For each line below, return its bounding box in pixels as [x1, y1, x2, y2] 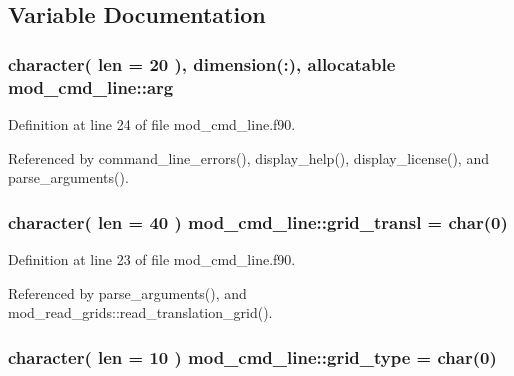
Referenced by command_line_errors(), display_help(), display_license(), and [8, 147, 489, 168]
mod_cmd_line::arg [8, 74, 174, 99]
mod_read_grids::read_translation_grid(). [8, 302, 273, 323]
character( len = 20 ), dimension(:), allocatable [8, 51, 396, 76]
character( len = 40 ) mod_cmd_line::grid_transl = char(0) [8, 209, 508, 234]
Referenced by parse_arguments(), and [8, 282, 247, 303]
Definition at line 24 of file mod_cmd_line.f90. [8, 113, 296, 134]
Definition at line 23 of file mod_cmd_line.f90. [8, 248, 296, 269]
